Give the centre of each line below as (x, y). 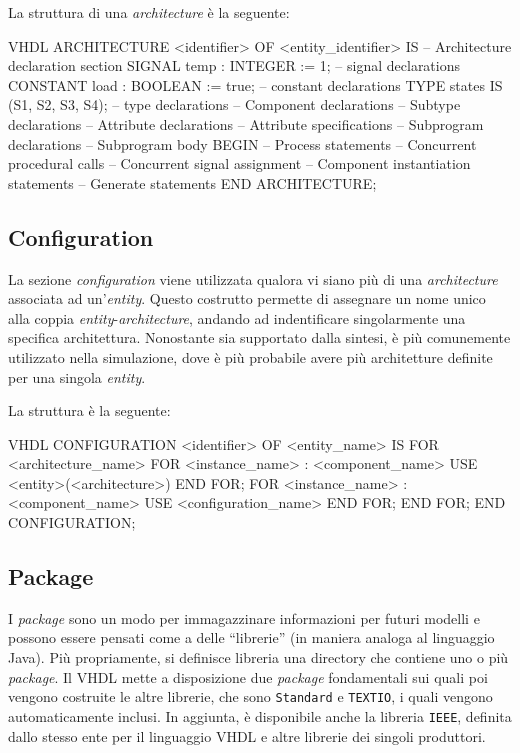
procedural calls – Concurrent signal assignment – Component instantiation (239, 163)
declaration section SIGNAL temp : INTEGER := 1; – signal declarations (234, 65)
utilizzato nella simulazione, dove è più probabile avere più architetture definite (250, 356)
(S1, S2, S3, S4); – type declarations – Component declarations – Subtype (234, 104)
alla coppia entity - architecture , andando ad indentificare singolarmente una (237, 317)
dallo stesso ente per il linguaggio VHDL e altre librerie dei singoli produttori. (247, 735)
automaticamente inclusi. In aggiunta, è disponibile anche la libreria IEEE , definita (260, 715)
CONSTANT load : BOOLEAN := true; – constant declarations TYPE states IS (255, 84)
